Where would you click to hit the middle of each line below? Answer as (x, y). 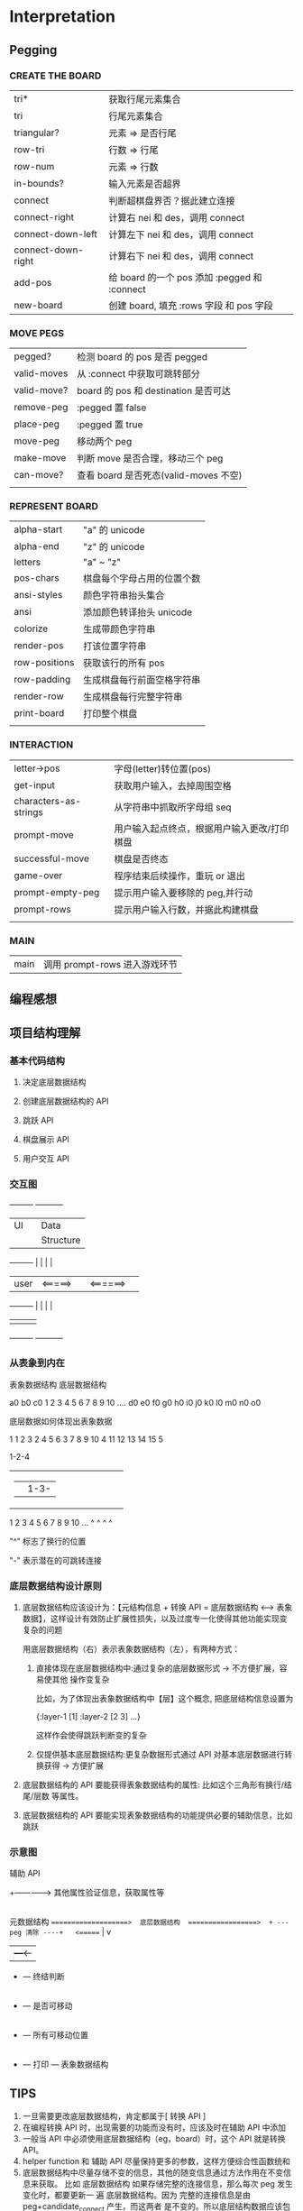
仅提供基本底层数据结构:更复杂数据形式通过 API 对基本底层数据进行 (160, 1755)
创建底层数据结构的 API (66, 1101)
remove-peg (41, 408)
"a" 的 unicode (114, 530)
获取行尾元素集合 (145, 99)
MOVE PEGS (37, 333)
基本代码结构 (37, 1060)
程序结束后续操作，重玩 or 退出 (179, 876)
